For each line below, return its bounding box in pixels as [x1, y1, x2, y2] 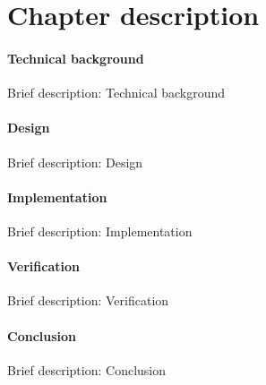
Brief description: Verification [7, 291, 169, 310]
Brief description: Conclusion [7, 360, 167, 379]
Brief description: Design [7, 152, 143, 171]
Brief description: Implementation [7, 221, 193, 240]
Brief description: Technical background [7, 83, 226, 102]
